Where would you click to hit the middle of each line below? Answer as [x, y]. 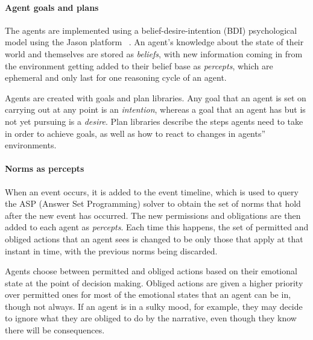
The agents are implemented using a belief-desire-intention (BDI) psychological [151, 30]
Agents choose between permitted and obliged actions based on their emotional [151, 271]
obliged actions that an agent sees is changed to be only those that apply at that [154, 238]
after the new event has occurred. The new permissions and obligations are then [153, 215]
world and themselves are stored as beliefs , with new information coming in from [154, 53]
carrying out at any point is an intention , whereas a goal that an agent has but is [155, 109]
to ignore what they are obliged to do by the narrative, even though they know [151, 318]
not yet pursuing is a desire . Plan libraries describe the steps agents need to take [154, 121]
